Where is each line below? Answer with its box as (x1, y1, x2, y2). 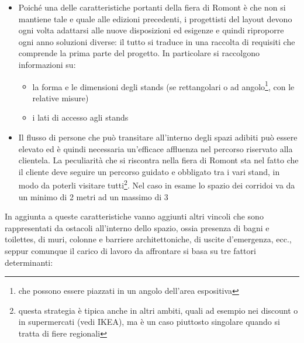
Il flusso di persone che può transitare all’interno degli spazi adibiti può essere (18, 131, 298, 143)
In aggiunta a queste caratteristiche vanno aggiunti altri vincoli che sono (5, 210, 264, 222)
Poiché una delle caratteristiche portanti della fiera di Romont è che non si (18, 1, 286, 13)
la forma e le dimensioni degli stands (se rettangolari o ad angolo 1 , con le (32, 78, 295, 92)
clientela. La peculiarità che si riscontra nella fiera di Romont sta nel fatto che (18, 154, 299, 166)
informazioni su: (18, 58, 76, 70)
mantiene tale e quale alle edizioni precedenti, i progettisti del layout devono (18, 12, 292, 25)
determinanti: (5, 256, 53, 268)
